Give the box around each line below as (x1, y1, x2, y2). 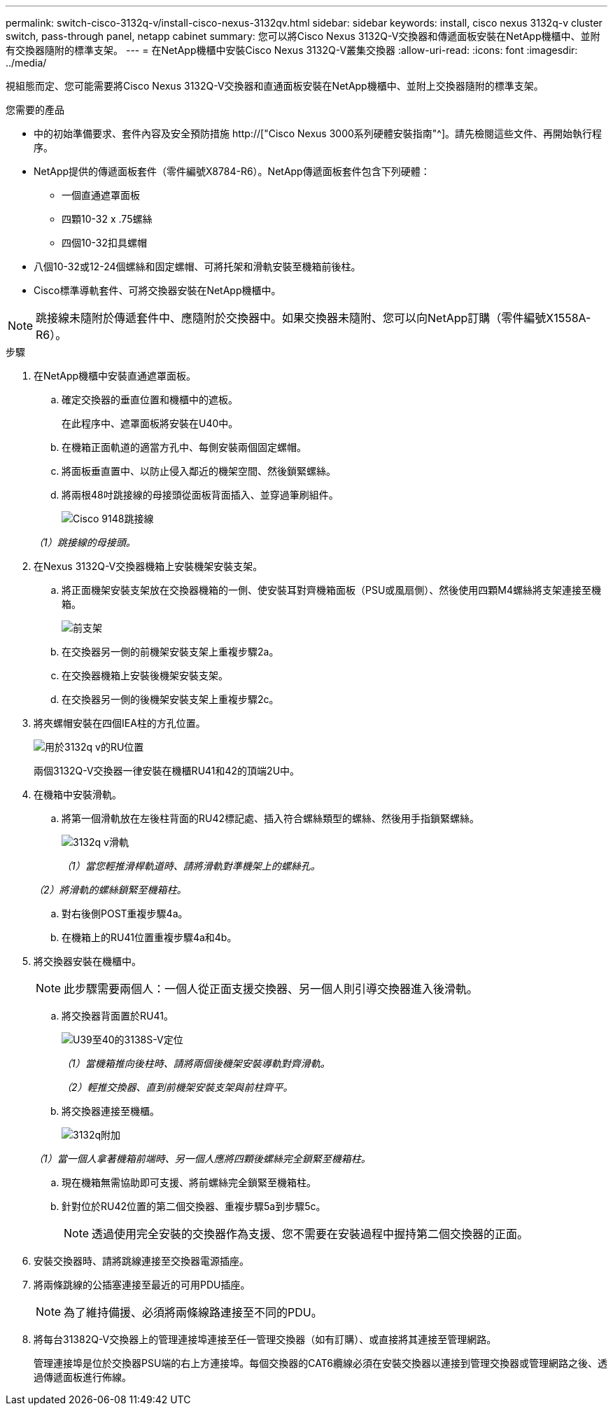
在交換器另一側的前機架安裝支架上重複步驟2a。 (62, 646, 279, 658)
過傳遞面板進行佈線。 (34, 1371, 132, 1383)
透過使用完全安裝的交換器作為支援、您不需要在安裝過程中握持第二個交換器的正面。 (92, 1227, 529, 1241)
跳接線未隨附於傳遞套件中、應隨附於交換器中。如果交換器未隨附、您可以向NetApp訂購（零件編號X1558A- (36, 311, 591, 325)
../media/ (6, 57, 47, 69)
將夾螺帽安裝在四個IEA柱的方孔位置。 (34, 717, 206, 729)
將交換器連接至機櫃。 (62, 1105, 160, 1117)
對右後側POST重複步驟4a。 (62, 908, 188, 919)
